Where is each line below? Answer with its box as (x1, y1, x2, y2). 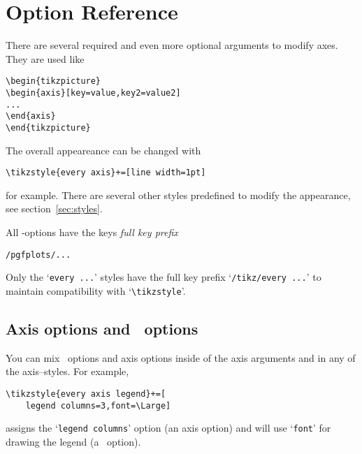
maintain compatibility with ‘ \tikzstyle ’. (6, 283, 186, 298)
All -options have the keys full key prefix (6, 225, 178, 240)
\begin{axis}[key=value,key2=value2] (6, 87, 181, 98)
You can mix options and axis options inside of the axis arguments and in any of (6, 350, 356, 365)
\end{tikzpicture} (6, 122, 91, 133)
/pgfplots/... (6, 249, 71, 260)
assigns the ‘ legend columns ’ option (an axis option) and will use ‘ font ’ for (6, 420, 331, 435)
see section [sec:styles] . (6, 201, 103, 216)
